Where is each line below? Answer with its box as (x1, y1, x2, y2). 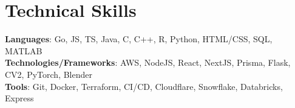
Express (5, 92, 34, 104)
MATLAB (5, 44, 42, 57)
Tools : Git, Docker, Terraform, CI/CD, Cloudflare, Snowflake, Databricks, (5, 80, 283, 92)
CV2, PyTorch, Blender (5, 68, 92, 80)
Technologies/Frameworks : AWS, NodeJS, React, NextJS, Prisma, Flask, (5, 56, 291, 69)
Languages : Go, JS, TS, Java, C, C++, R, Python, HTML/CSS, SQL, (5, 33, 273, 45)
